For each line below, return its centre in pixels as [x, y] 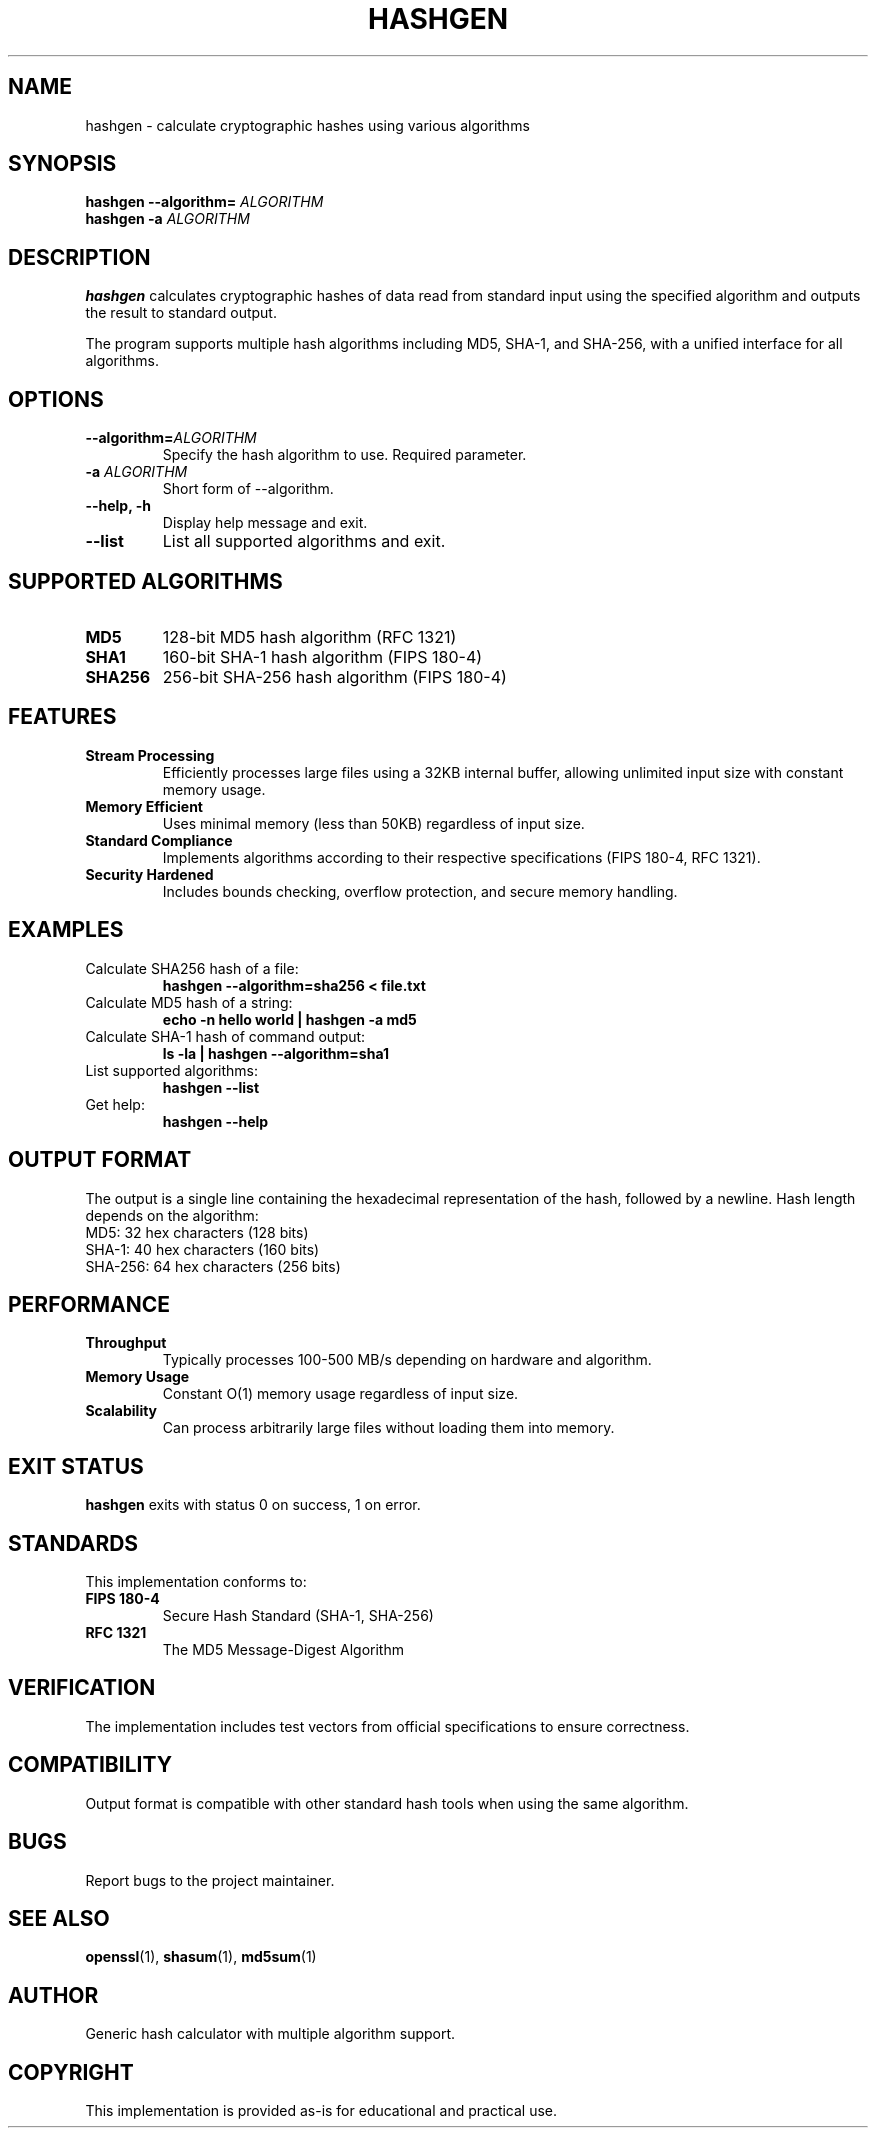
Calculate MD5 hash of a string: [189, 1002]
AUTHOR [53, 1995]
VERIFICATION [82, 1688]
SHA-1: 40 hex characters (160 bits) [202, 1249]
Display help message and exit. [265, 523]
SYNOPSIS [62, 164]
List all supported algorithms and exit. [304, 541]
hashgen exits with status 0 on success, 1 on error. [253, 1505]
